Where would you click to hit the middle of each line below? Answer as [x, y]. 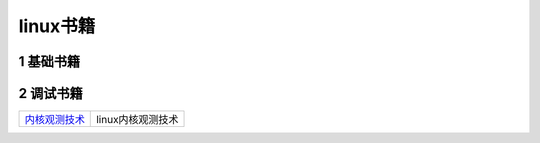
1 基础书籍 [49, 61]
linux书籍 [57, 26]
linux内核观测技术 [137, 120]
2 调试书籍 [51, 93]
